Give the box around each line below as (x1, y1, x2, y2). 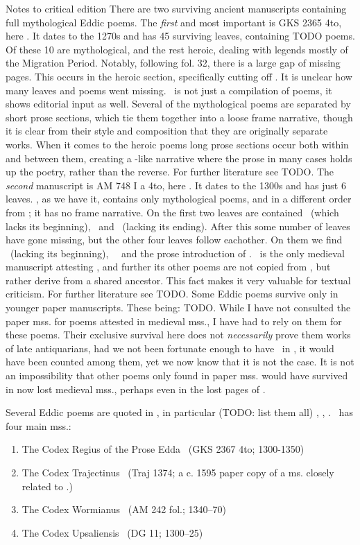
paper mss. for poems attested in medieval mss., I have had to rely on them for (6, 313, 342, 328)
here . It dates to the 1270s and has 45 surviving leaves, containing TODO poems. (6, 28, 355, 43)
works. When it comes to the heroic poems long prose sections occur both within (6, 137, 349, 151)
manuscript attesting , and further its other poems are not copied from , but (6, 259, 331, 274)
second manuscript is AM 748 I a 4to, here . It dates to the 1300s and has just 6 (6, 178, 346, 192)
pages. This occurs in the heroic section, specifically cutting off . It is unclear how (6, 69, 352, 83)
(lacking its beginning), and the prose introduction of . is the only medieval (10, 245, 345, 260)
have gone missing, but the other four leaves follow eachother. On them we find (6, 232, 343, 247)
